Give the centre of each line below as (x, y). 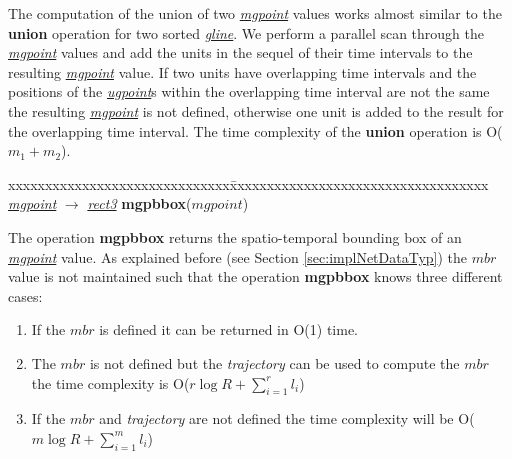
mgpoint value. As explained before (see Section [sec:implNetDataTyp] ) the (238, 256)
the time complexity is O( (110, 382)
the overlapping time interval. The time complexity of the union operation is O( (255, 130)
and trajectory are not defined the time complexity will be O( (287, 418)
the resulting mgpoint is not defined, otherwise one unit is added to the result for (256, 110)
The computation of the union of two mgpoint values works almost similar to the (255, 13)
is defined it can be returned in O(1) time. (228, 329)
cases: (25, 295)
